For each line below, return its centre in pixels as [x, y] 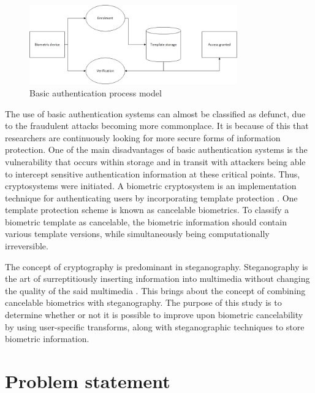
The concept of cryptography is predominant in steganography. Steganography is [157, 266]
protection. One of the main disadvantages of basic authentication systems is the [156, 150]
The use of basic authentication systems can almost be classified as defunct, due [155, 113]
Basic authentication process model [96, 92]
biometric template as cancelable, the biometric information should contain [146, 221]
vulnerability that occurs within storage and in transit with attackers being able [155, 161]
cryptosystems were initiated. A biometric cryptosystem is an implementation [151, 186]
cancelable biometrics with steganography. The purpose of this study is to [143, 302]
